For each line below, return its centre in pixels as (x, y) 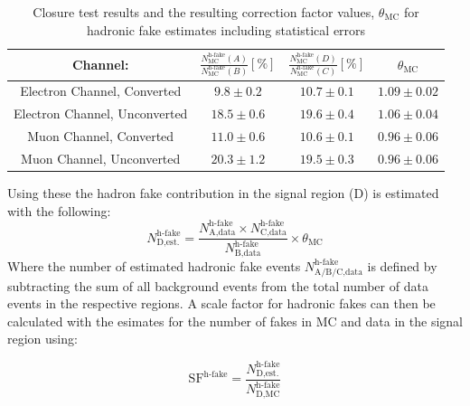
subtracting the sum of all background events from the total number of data (218, 285)
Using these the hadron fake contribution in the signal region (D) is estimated (223, 192)
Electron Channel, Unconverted (101, 113)
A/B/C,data (339, 272)
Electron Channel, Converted (101, 91)
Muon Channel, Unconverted (101, 158)
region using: (42, 339)
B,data (248, 253)
